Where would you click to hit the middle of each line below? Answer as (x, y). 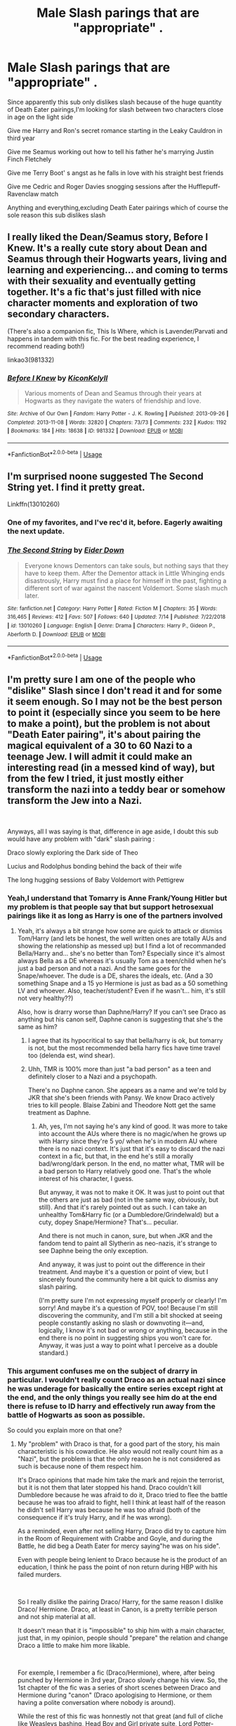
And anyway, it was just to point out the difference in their (122, 1264)
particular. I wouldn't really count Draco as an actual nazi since (117, 1380)
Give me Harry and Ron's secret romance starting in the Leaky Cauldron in (115, 130)
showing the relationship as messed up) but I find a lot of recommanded (122, 946)
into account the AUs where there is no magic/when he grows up (132, 1134)
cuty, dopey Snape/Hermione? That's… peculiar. (108, 1222)
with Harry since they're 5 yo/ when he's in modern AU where (128, 1141)
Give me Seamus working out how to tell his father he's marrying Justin (111, 151)
